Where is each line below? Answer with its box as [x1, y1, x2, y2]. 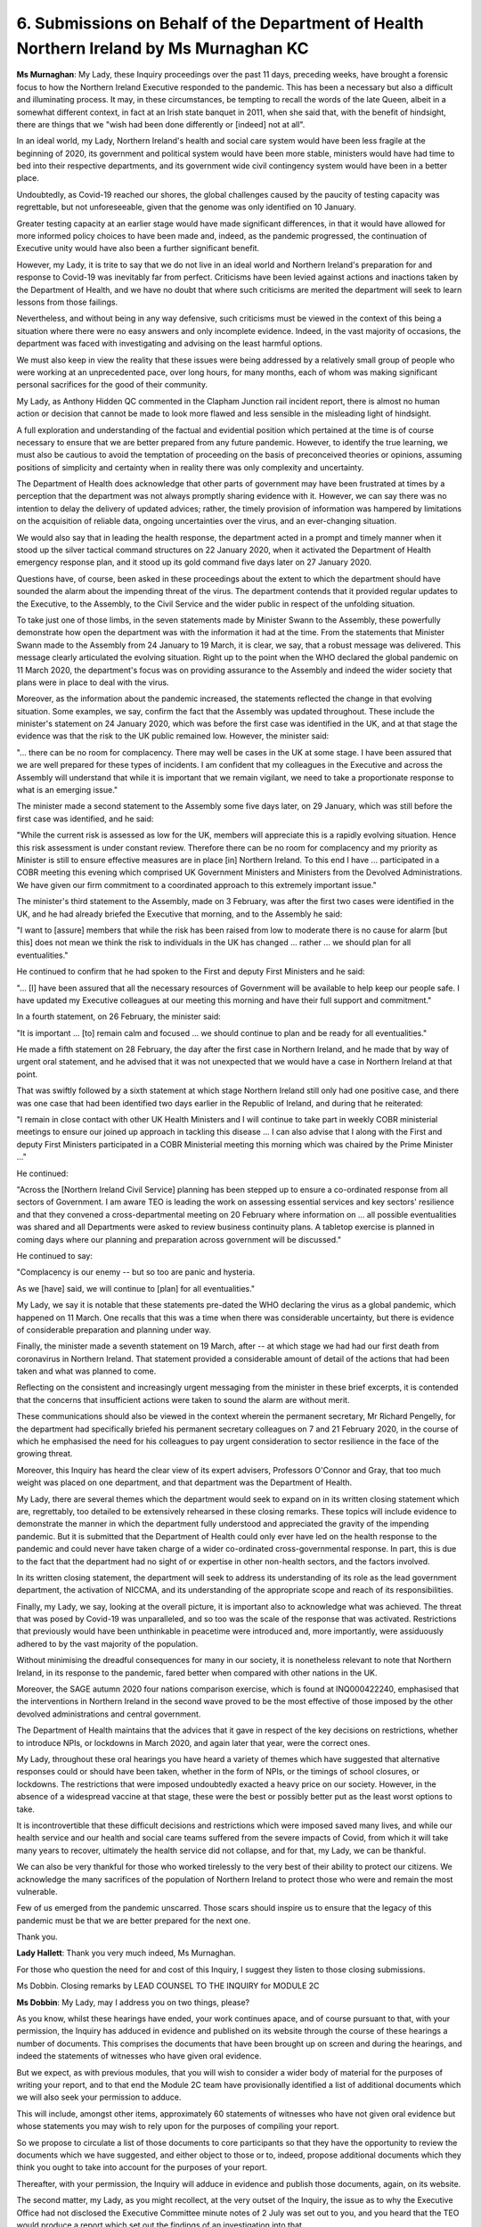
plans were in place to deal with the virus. [16, 677, 169, 688]
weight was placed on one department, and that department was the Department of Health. [16, 1477, 353, 1488]
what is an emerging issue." [16, 785, 118, 795]
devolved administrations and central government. [16, 1709, 201, 1719]
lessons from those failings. [16, 297, 118, 307]
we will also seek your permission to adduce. [16, 2092, 182, 2102]
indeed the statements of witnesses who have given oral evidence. [16, 2051, 262, 2061]
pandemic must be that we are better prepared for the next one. [16, 1915, 251, 1926]
